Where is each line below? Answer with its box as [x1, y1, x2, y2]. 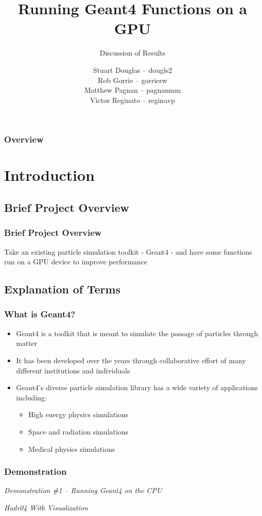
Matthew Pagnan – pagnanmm [84, 85, 181, 95]
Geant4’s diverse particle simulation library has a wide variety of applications [16, 382, 258, 393]
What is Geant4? [4, 308, 75, 320]
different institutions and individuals [16, 365, 130, 375]
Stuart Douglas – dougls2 [93, 64, 172, 75]
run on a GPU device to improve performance [4, 256, 147, 267]
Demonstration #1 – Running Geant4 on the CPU [4, 485, 162, 496]
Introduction [4, 165, 95, 185]
